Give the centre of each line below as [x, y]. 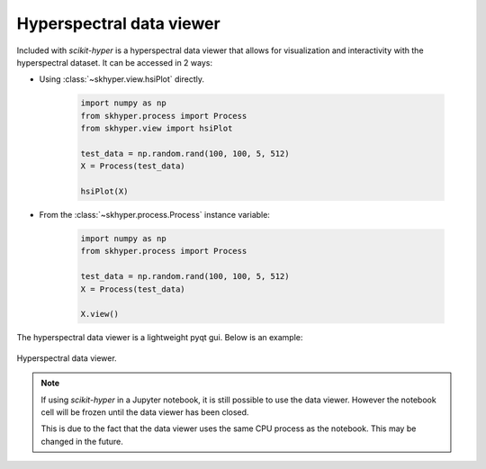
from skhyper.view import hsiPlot [157, 129]
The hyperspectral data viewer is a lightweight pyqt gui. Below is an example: [160, 338]
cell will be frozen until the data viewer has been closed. [145, 412]
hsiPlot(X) [104, 192]
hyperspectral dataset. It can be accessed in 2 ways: [115, 62]
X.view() [100, 314]
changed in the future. [82, 441]
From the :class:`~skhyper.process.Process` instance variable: [154, 215]
